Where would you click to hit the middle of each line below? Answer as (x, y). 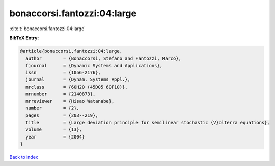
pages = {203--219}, (62, 115)
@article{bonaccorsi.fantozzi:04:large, (71, 51)
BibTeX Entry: (24, 38)
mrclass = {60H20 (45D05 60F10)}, (77, 87)
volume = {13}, (54, 130)
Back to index (24, 157)
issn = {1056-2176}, (63, 73)
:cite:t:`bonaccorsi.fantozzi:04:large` (48, 29)
